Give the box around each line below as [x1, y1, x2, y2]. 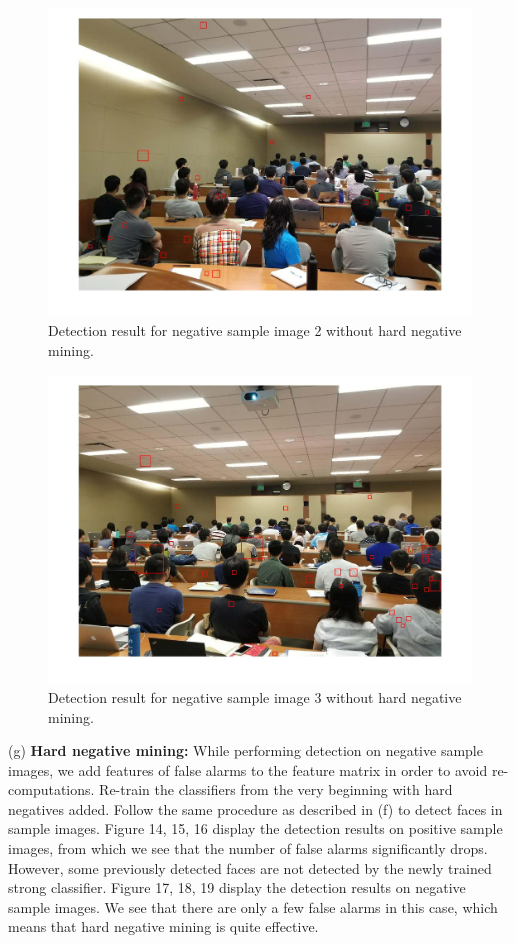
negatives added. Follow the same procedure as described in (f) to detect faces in [8, 798, 503, 819]
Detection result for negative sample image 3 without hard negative [48, 686, 462, 707]
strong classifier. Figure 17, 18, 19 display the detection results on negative [8, 877, 466, 898]
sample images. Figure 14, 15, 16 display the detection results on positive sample [8, 818, 503, 839]
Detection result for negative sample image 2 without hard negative [48, 320, 462, 341]
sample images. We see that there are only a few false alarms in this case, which [8, 896, 498, 917]
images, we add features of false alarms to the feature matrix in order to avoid [8, 759, 488, 780]
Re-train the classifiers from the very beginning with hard [99, 779, 453, 800]
